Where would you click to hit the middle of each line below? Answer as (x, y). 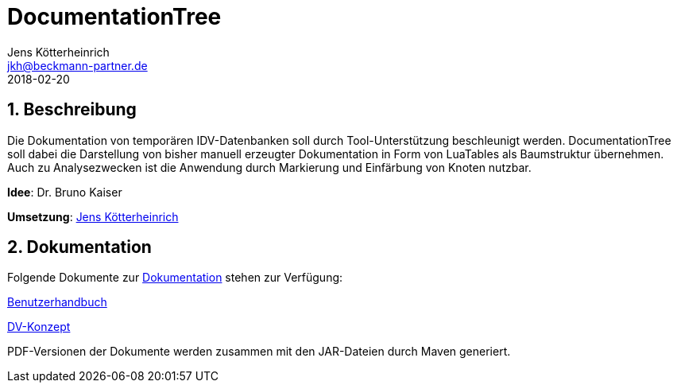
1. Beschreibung (72, 110)
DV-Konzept (39, 327)
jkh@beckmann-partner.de (77, 65)
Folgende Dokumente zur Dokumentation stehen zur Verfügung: (175, 278)
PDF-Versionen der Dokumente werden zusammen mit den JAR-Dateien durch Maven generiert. (259, 352)
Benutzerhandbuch (57, 302)
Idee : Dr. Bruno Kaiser (65, 192)
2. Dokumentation (79, 247)
